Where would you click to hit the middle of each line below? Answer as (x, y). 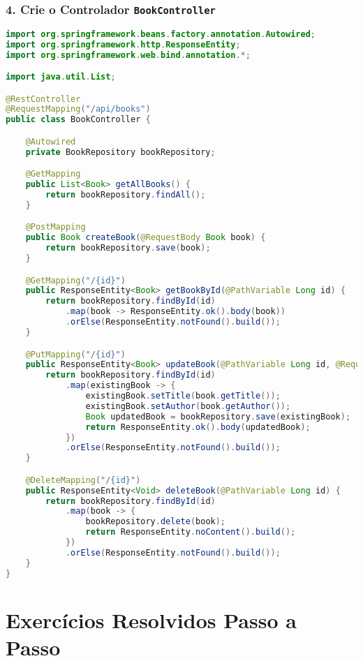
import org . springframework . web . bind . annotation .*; (128, 55)
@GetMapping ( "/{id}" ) (75, 280)
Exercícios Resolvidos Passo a (151, 619)
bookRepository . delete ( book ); (156, 522)
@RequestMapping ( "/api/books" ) (78, 109)
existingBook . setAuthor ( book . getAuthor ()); (188, 406)
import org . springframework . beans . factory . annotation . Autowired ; (161, 34)
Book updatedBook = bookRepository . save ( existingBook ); (218, 416)
